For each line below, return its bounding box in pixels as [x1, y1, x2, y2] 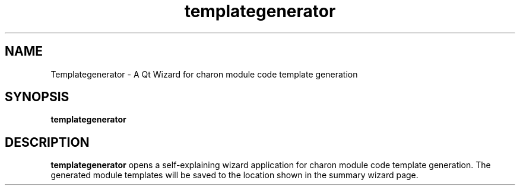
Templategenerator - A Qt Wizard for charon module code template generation [50, 69, 358, 79]
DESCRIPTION [5, 134, 90, 150]
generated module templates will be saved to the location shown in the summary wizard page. [50, 170, 418, 181]
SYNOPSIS [5, 89, 69, 105]
